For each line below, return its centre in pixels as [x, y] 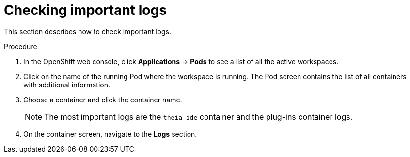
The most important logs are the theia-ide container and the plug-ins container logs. [198, 117]
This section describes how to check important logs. [87, 31]
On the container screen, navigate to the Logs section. [110, 134]
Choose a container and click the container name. [103, 100]
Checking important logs [85, 10]
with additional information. [67, 85]
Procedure [21, 46]
